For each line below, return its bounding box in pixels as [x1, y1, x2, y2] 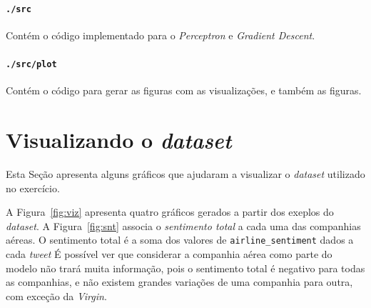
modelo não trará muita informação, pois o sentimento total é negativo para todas [6, 260, 365, 275]
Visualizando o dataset [6, 125, 232, 155]
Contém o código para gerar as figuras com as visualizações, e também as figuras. [6, 83, 362, 98]
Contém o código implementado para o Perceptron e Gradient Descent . [6, 27, 315, 42]
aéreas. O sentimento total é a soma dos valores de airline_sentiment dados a [6, 232, 354, 247]
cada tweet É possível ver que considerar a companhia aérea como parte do [6, 247, 332, 262]
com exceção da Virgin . [6, 288, 107, 303]
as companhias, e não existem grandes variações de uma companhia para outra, [6, 274, 353, 289]
